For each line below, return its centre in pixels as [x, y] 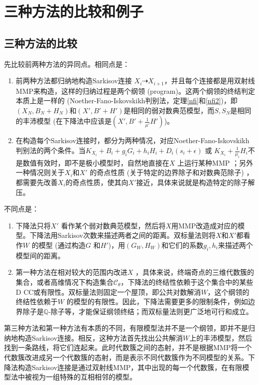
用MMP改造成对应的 [205, 225]
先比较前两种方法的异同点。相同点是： [67, 64]
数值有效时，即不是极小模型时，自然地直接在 [96, 162]
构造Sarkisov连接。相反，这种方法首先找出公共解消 [100, 337]
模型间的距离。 [40, 255]
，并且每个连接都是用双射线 [209, 81]
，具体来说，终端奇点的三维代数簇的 [195, 272]
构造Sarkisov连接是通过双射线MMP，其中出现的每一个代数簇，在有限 [130, 367]
